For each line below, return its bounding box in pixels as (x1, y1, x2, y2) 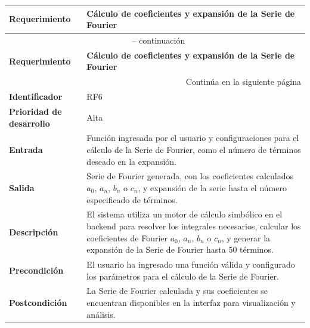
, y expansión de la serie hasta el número (138, 181, 287, 194)
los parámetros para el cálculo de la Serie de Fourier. (86, 269, 279, 282)
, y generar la (221, 231, 271, 244)
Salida (9, 181, 35, 194)
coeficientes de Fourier (86, 231, 168, 244)
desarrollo (9, 117, 50, 129)
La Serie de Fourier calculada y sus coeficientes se (86, 284, 268, 297)
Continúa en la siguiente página (185, 75, 301, 88)
